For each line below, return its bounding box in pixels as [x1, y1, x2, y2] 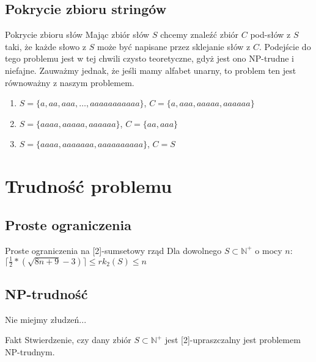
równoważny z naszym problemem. [5, 76, 134, 89]
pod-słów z [250, 28, 291, 41]
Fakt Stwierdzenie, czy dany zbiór [5, 333, 131, 346]
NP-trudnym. [5, 346, 55, 358]
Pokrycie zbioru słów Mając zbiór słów [5, 28, 150, 41]
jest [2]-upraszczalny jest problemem [164, 333, 301, 346]
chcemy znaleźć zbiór [160, 28, 239, 41]
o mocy [255, 244, 282, 256]
